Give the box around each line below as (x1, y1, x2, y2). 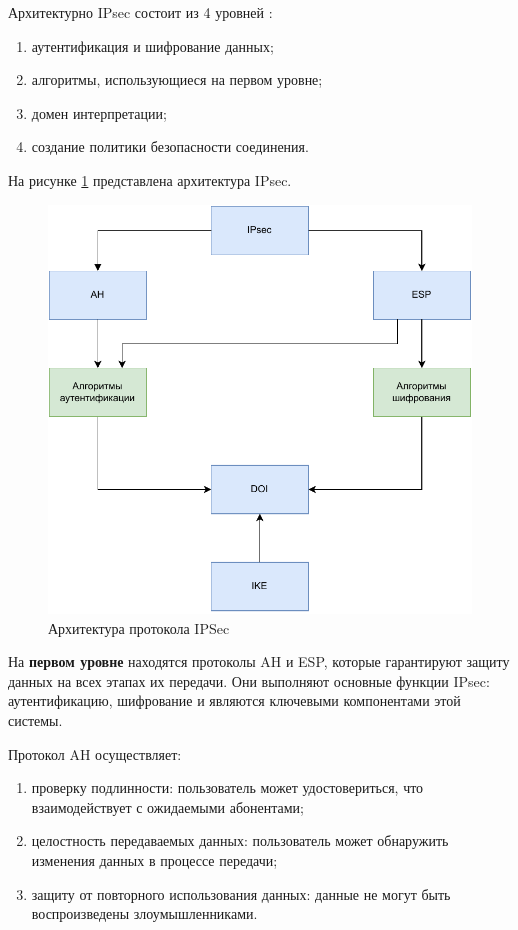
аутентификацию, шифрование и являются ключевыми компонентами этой (8, 690, 461, 711)
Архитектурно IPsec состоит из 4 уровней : (8, 2, 273, 22)
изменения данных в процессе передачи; (31, 849, 278, 870)
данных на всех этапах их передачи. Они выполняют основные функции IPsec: (8, 670, 490, 691)
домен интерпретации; (31, 102, 167, 123)
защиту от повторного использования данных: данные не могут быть (31, 883, 451, 904)
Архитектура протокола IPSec (48, 617, 230, 638)
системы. (8, 709, 63, 730)
